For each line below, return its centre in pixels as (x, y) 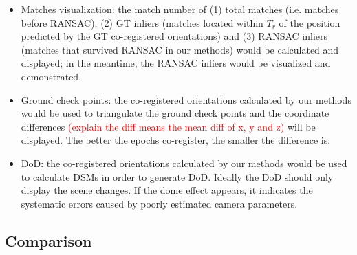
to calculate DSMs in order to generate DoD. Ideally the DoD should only (177, 176)
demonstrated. (51, 76)
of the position (310, 22)
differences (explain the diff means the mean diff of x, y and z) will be (168, 126)
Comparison (48, 240)
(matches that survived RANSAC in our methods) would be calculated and (180, 49)
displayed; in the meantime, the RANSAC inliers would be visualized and (176, 63)
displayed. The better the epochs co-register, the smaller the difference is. (176, 140)
